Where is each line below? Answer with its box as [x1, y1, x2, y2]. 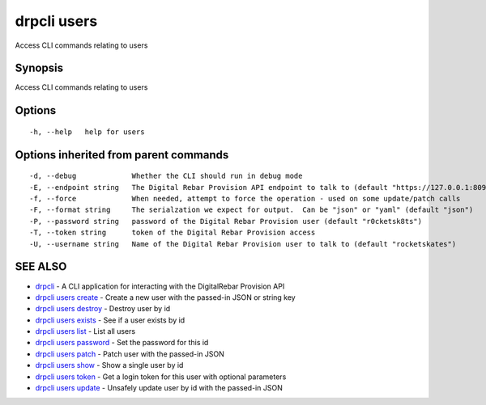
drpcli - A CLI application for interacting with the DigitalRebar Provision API [35, 281, 285, 291]
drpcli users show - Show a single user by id [35, 361, 184, 370]
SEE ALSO [15, 259, 67, 274]
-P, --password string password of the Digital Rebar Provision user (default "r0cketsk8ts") [29, 217, 423, 226]
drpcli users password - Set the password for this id [35, 338, 209, 348]
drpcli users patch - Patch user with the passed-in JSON [35, 348, 224, 359]
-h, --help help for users [29, 127, 145, 137]
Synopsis [15, 61, 64, 75]
